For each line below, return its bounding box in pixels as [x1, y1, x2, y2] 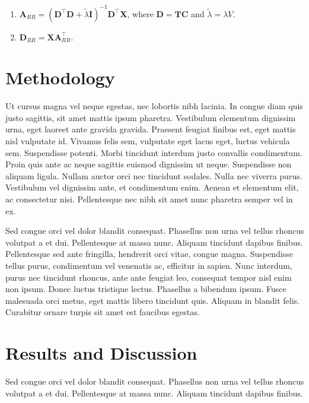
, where [127, 7, 154, 20]
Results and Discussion [5, 341, 197, 365]
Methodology [5, 65, 115, 90]
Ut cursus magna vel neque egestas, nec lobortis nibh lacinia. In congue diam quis [5, 100, 303, 112]
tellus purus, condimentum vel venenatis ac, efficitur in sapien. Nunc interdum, [5, 259, 292, 271]
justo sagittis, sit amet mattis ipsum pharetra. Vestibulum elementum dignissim [5, 111, 296, 123]
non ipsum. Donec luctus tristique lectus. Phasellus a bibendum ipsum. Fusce [5, 283, 286, 295]
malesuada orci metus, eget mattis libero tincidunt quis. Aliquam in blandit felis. [5, 294, 300, 306]
